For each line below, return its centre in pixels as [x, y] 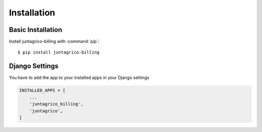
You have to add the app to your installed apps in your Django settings [79, 78]
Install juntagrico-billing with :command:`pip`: [54, 42]
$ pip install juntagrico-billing [58, 52]
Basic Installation [36, 30]
